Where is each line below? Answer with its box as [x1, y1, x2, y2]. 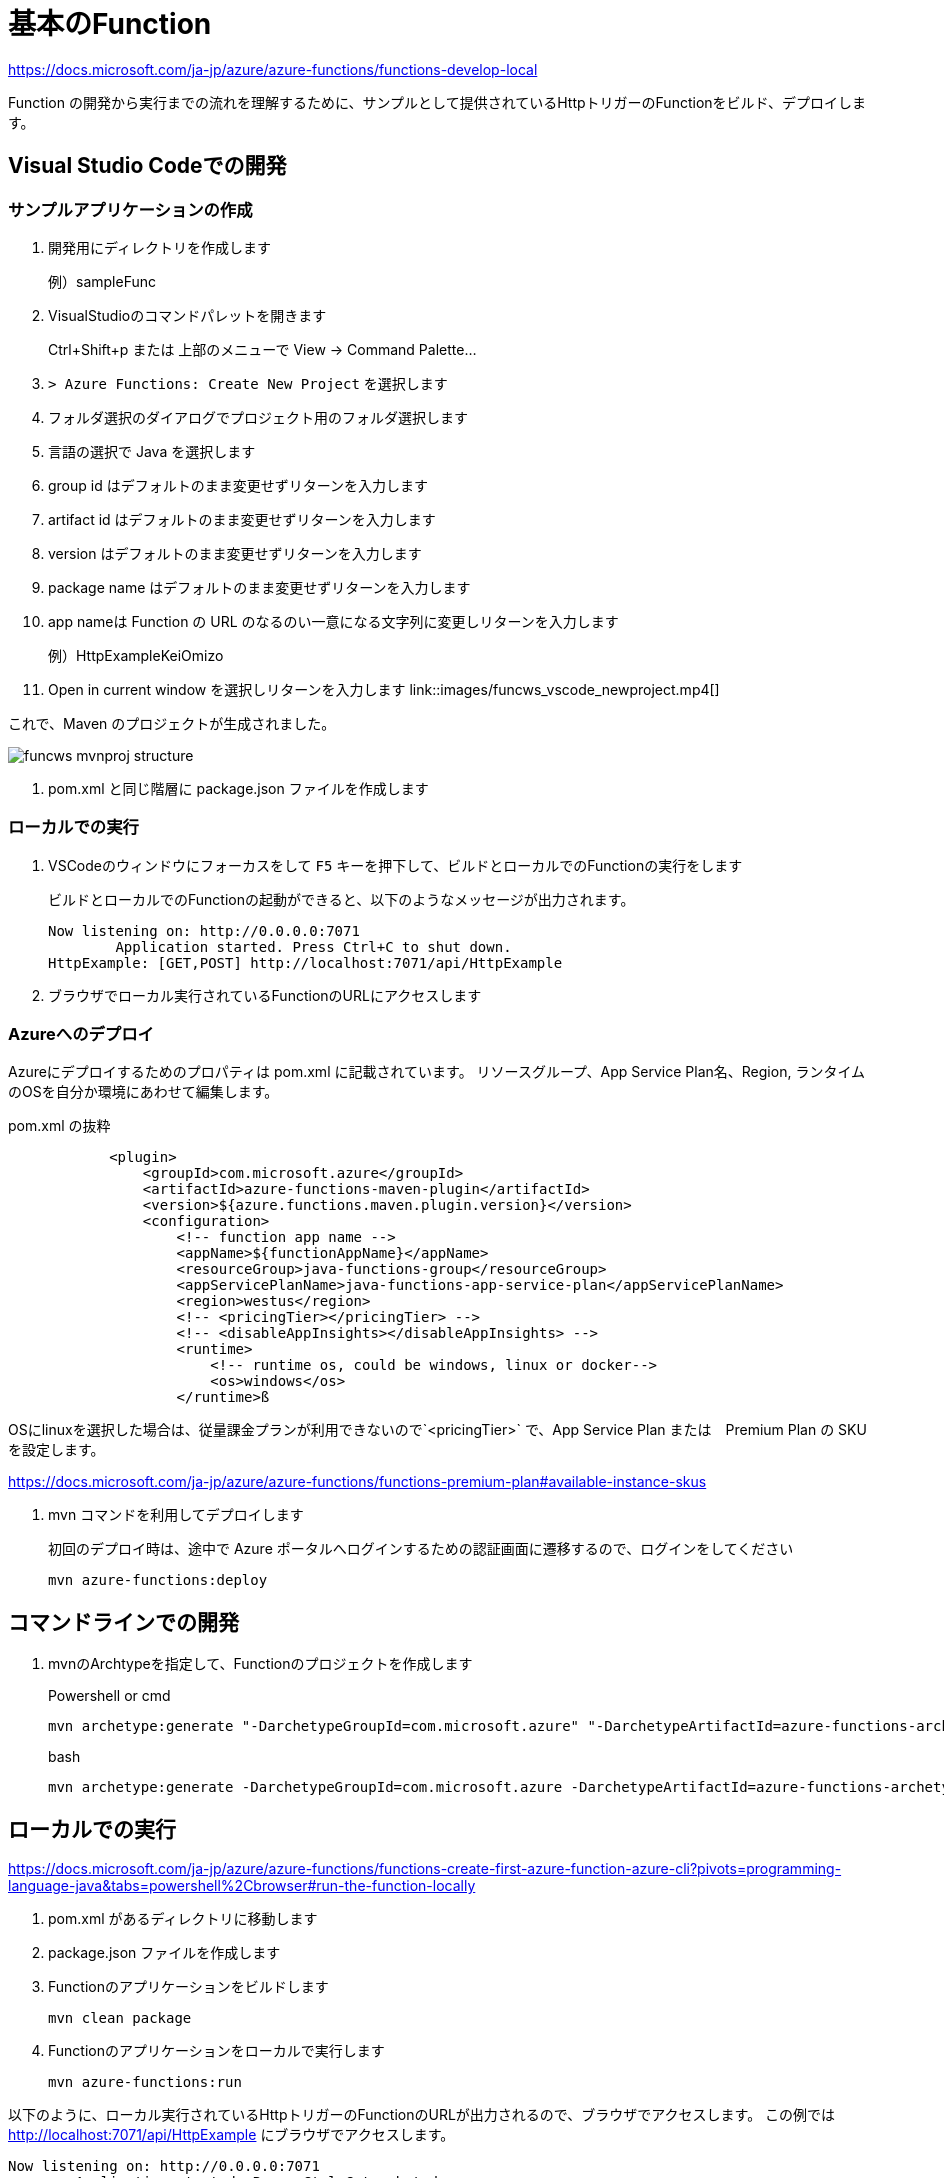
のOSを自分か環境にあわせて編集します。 [8, 1083, 279, 1101]
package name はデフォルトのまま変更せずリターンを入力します [48, 578, 471, 596]
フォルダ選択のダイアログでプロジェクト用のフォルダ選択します [48, 408, 468, 426]
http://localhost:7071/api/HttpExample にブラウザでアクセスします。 [8, 2126, 455, 2144]
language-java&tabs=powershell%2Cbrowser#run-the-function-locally [8, 1877, 476, 1895]
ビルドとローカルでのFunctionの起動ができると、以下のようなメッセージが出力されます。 [48, 890, 635, 908]
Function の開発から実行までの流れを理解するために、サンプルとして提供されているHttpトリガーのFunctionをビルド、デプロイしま [8, 93, 866, 111]
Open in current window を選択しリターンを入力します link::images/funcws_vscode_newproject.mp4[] [48, 680, 720, 698]
